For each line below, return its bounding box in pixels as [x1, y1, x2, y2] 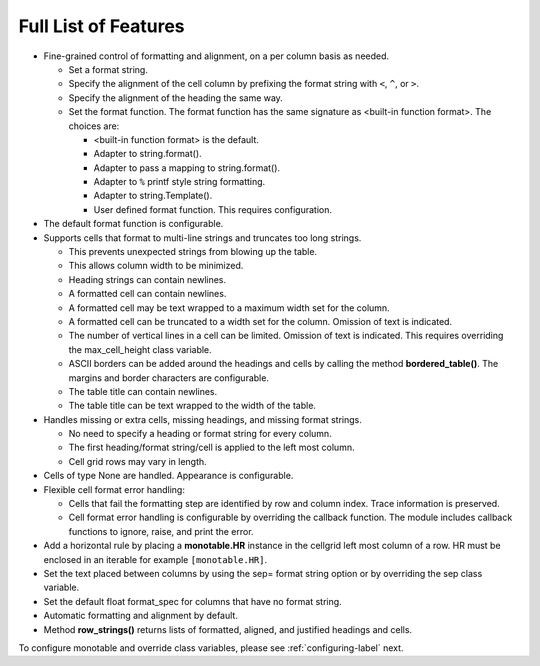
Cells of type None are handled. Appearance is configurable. [43, 470, 294, 482]
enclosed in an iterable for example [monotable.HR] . [43, 553, 268, 565]
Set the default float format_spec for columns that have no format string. [43, 595, 342, 607]
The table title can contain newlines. [68, 385, 218, 397]
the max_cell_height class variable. [68, 343, 212, 355]
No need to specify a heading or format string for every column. [68, 428, 332, 440]
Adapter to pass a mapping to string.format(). [93, 161, 280, 174]
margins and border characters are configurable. [68, 371, 270, 384]
